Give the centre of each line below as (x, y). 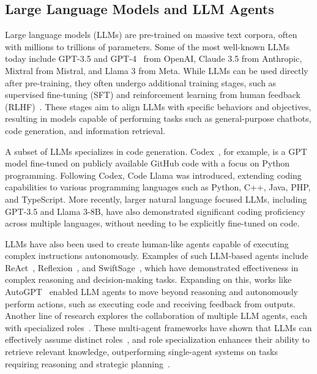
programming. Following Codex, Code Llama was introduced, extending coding (153, 175)
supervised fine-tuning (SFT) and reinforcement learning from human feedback (153, 95)
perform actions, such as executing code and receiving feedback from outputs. (150, 303)
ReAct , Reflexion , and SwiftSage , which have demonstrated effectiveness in (152, 267)
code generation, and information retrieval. (85, 130)
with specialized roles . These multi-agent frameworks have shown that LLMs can (158, 327)
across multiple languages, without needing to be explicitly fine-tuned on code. (152, 223)
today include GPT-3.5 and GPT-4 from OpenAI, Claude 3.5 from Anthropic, (154, 58)
